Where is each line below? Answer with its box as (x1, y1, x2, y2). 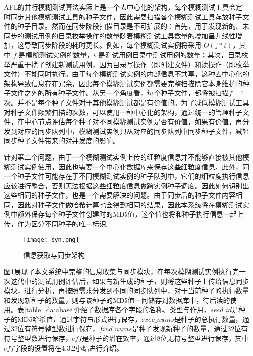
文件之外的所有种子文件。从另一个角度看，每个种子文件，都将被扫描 (10, 88, 229, 98)
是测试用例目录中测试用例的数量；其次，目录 (98, 49, 241, 59)
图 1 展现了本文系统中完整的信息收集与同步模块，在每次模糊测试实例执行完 (4, 266, 239, 276)
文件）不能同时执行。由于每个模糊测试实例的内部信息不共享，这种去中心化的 (4, 69, 249, 79)
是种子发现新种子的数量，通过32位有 (132, 323, 248, 334)
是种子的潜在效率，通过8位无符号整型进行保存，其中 (82, 333, 249, 343)
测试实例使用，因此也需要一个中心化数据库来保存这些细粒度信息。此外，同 (10, 161, 249, 171)
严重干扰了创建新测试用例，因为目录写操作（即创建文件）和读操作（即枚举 (10, 59, 249, 69)
